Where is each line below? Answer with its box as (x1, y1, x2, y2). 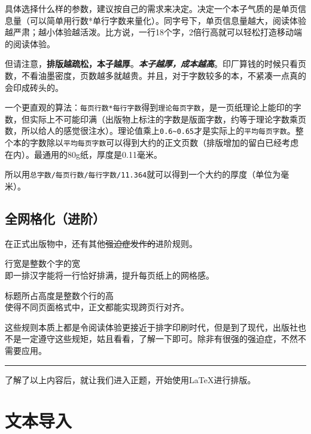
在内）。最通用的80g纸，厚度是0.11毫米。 (5, 148, 162, 160)
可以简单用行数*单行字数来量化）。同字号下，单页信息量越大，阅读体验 (29, 14, 306, 26)
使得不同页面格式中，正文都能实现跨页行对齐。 (5, 301, 189, 313)
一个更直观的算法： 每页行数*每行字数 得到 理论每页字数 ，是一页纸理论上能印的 (5, 101, 293, 114)
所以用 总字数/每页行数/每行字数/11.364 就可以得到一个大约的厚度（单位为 (5, 168, 281, 181)
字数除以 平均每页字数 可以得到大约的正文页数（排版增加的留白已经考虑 (29, 136, 299, 149)
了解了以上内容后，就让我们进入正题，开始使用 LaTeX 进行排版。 (5, 373, 256, 386)
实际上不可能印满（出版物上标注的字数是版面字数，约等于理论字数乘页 (29, 112, 306, 125)
